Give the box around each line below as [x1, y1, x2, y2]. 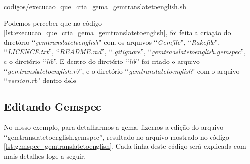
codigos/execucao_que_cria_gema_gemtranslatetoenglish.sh [4, 1, 187, 11]
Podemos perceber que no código [4, 18, 102, 28]
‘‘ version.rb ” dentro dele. [4, 75, 78, 85]
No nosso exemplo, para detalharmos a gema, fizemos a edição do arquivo [4, 122, 224, 132]
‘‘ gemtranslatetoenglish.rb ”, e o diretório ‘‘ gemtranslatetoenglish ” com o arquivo [4, 65, 240, 76]
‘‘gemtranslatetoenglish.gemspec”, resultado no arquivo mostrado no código [4, 131, 229, 142]
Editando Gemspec [4, 99, 101, 114]
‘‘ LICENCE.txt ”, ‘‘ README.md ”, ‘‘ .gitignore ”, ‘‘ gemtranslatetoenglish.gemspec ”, [4, 46, 246, 57]
